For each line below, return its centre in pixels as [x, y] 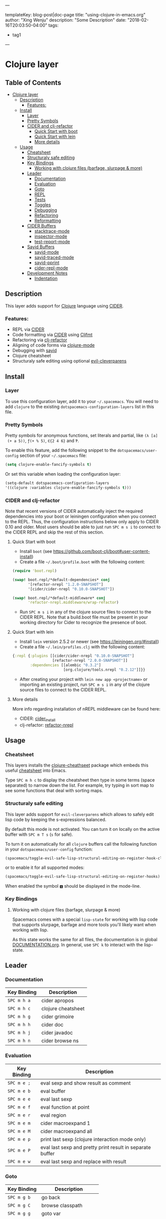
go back [51, 1197]
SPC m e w [19, 1161]
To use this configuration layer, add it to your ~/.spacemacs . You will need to [82, 401]
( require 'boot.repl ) [35, 571]
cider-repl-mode [51, 268]
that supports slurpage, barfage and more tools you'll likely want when [84, 924]
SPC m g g [19, 1213]
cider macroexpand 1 [65, 1123]
